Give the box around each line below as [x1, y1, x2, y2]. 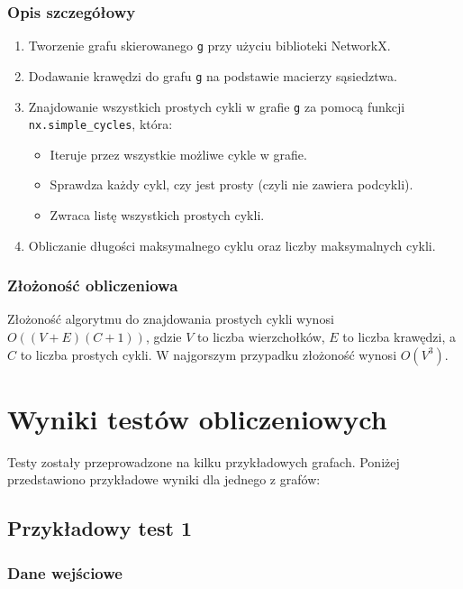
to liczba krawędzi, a [342, 327, 456, 346]
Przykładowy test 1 [7, 514, 193, 542]
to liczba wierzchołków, [197, 327, 325, 346]
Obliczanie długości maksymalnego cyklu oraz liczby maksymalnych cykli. [28, 235, 436, 254]
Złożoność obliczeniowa [7, 274, 178, 297]
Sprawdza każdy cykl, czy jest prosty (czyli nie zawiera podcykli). [50, 175, 413, 194]
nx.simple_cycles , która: [28, 115, 173, 133]
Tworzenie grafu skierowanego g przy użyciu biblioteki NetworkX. [28, 36, 391, 55]
